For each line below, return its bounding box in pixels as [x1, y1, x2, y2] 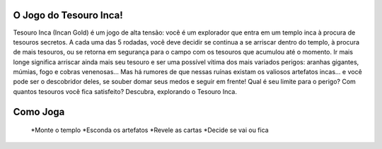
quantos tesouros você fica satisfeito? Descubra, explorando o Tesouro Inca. [13, 87, 237, 95]
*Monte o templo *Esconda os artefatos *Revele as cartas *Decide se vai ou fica [30, 126, 269, 134]
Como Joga [13, 106, 65, 118]
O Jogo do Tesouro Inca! [13, 9, 123, 21]
